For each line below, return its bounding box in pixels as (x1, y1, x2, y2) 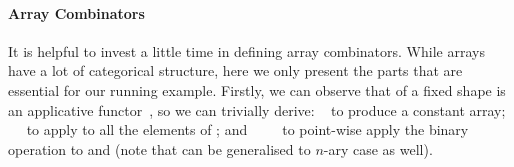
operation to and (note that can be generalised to (8, 138, 311, 159)
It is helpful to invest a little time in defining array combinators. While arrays (8, 40, 485, 61)
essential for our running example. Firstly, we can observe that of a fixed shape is (8, 79, 506, 100)
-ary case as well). (323, 138, 433, 159)
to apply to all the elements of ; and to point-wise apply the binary (26, 119, 469, 140)
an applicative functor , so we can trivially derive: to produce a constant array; (8, 99, 506, 120)
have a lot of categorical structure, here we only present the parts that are (8, 60, 463, 81)
